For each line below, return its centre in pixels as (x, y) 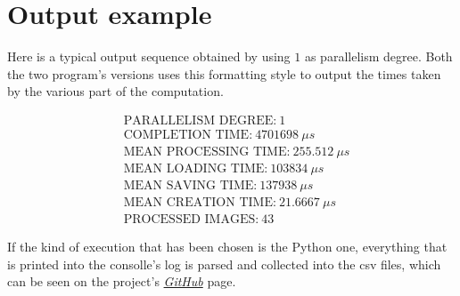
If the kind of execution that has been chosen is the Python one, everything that (227, 247)
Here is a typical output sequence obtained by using (149, 56)
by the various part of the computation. (115, 91)
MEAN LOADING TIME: (196, 169)
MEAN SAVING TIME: (190, 186)
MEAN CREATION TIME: (200, 203)
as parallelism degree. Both (378, 56)
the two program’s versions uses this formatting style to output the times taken (224, 73)
